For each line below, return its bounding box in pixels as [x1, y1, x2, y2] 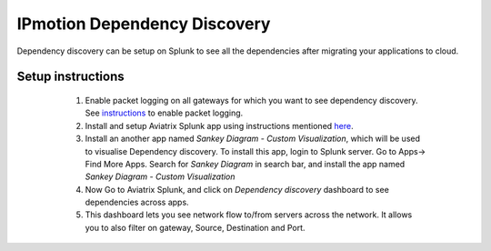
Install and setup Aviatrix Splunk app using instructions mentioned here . [85, 120, 354, 131]
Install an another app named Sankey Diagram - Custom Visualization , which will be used [85, 133, 421, 145]
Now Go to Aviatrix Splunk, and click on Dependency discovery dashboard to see [85, 184, 390, 195]
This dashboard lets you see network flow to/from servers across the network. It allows [85, 209, 413, 220]
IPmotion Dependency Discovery [16, 14, 271, 34]
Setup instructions [16, 69, 125, 85]
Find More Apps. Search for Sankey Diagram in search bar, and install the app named [85, 158, 406, 169]
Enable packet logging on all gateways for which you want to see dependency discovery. [85, 95, 418, 105]
